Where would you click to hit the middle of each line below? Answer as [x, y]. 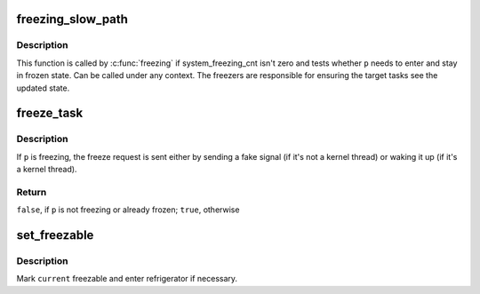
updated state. [43, 88]
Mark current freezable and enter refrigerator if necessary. [127, 279]
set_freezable [55, 235]
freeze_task [50, 113]
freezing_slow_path [72, 19]
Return [32, 192]
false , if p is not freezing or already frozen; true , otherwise [128, 210]
